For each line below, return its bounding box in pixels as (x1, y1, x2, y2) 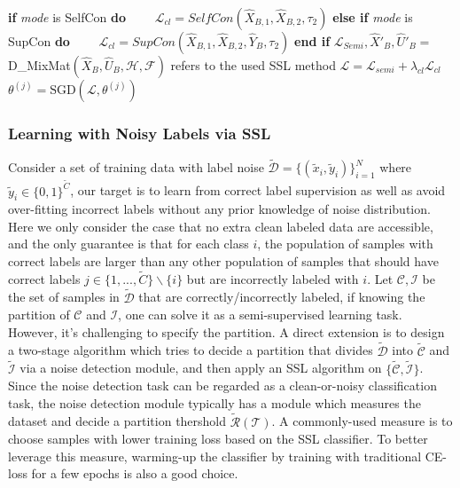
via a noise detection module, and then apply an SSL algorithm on (19, 358, 382, 377)
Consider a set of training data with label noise (8, 158, 264, 177)
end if (294, 32, 331, 50)
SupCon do (8, 32, 70, 50)
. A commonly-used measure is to (271, 412, 453, 430)
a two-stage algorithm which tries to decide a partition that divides (8, 341, 373, 359)
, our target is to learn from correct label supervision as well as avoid (70, 181, 446, 200)
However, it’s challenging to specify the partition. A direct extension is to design (8, 322, 445, 341)
